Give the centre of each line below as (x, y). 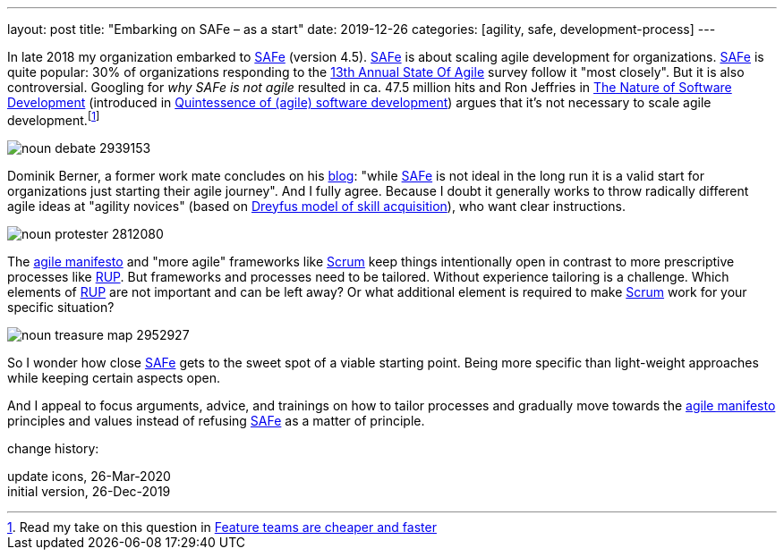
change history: (53, 448)
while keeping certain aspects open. (114, 377)
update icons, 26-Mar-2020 (89, 476)
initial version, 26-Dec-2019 (89, 491)
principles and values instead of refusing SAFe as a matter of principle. (216, 420)
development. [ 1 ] (54, 119)
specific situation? (61, 307)
